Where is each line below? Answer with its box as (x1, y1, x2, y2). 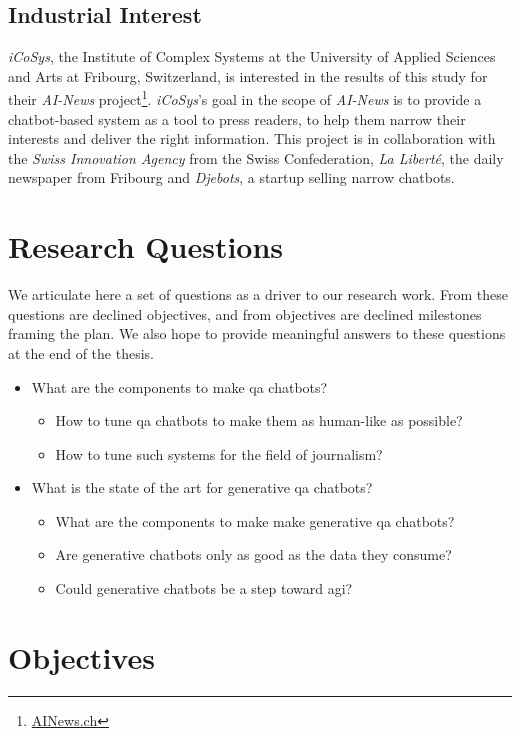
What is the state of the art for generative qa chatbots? (31, 477, 373, 498)
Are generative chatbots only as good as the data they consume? (55, 544, 452, 565)
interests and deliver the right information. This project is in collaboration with (8, 128, 496, 149)
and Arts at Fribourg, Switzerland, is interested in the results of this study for (8, 65, 488, 86)
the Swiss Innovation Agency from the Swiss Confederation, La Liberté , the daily (8, 147, 504, 168)
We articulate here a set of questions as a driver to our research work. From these (8, 284, 508, 305)
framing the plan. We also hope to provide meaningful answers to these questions (8, 323, 506, 344)
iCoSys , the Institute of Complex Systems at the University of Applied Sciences (8, 46, 496, 67)
